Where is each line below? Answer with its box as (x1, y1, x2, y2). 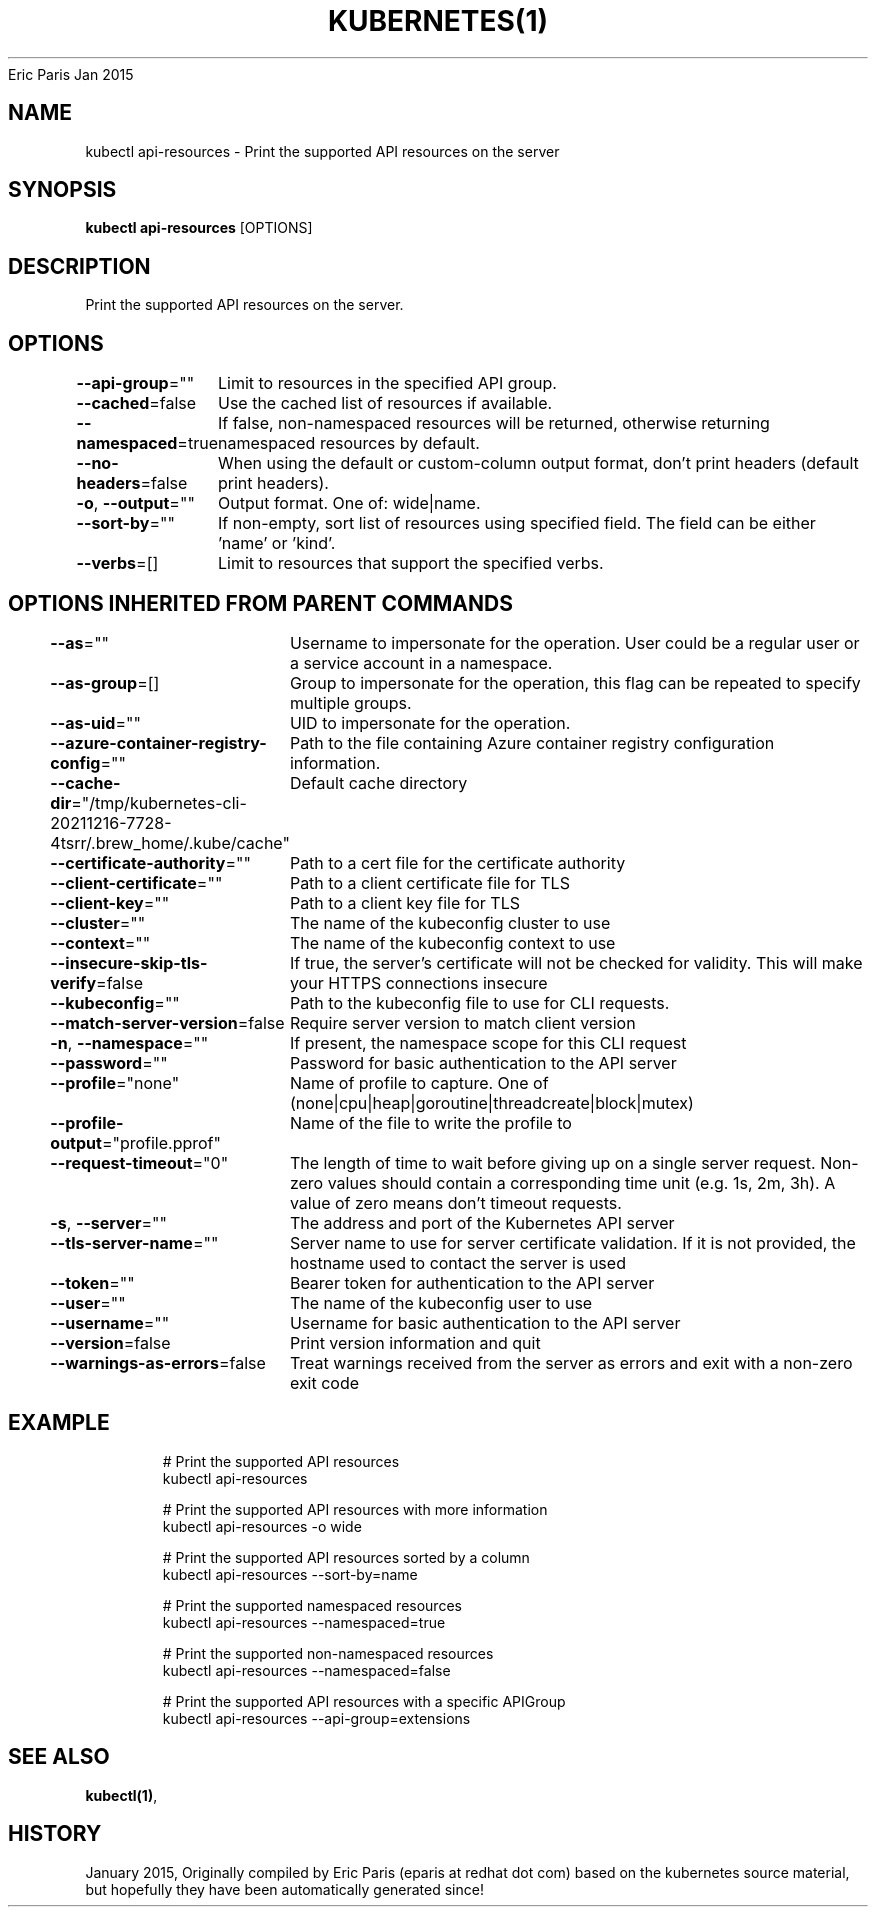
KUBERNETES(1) (327, 4, 549, 38)
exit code (289, 1372, 360, 1393)
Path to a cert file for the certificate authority (289, 852, 626, 873)
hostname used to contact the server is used (289, 1252, 626, 1273)
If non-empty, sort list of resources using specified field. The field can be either (217, 513, 816, 534)
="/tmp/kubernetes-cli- (71, 792, 247, 813)
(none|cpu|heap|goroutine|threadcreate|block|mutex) (289, 1092, 694, 1113)
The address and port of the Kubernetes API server (289, 1212, 675, 1233)
